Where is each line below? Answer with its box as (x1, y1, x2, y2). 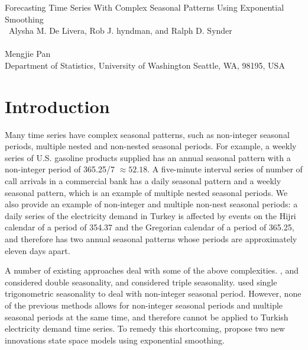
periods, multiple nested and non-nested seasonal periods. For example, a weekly (5, 140, 297, 152)
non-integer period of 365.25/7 (5, 163, 115, 175)
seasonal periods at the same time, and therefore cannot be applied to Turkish (5, 310, 288, 323)
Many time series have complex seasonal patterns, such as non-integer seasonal (5, 128, 290, 140)
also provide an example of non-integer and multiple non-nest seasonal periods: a (5, 198, 298, 210)
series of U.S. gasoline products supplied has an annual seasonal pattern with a (5, 151, 291, 163)
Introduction (5, 94, 110, 118)
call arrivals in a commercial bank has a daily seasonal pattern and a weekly (5, 175, 281, 187)
